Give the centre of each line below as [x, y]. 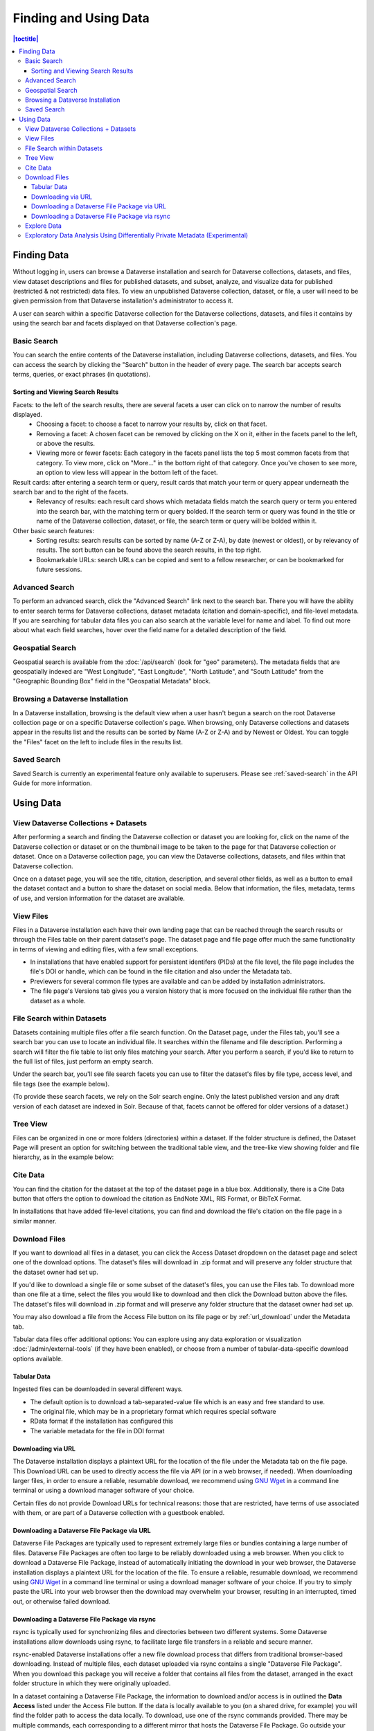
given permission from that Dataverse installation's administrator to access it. [123, 301]
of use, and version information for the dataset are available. [99, 898]
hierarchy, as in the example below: [63, 1157]
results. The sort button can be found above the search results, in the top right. [149, 550]
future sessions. [59, 569]
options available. [38, 1358]
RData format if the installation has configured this [101, 1421]
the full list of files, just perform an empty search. [83, 1061]
